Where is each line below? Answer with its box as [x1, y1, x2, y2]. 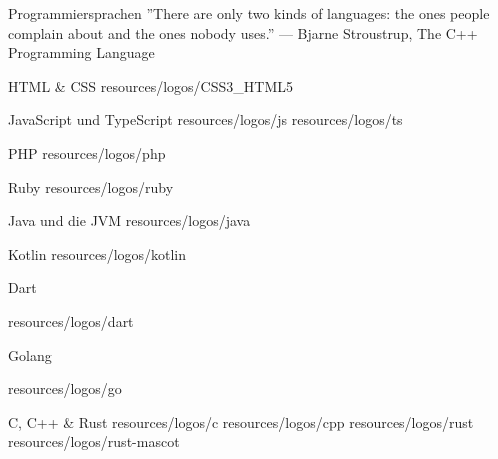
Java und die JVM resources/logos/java [8, 210, 251, 231]
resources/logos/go [8, 378, 122, 399]
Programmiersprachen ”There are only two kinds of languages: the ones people [8, 3, 490, 23]
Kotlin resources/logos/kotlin [8, 243, 187, 264]
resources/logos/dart [8, 310, 134, 331]
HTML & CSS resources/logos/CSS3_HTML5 [8, 75, 293, 96]
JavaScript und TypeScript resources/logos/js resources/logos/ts [8, 109, 403, 130]
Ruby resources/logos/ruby [8, 176, 174, 197]
